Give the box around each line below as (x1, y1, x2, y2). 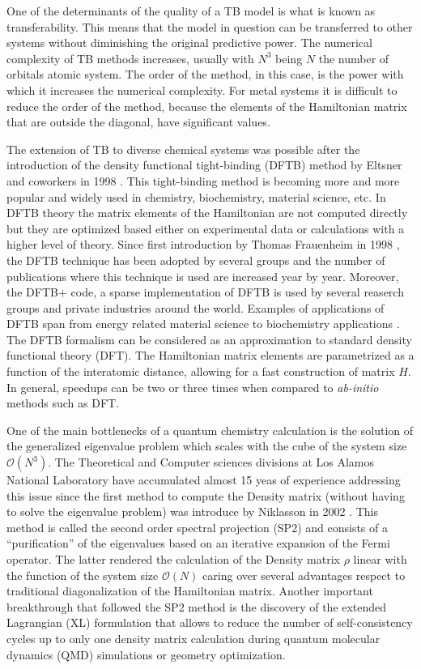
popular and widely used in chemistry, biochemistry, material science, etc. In (6, 188, 386, 205)
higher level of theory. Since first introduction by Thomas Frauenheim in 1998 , (6, 236, 400, 253)
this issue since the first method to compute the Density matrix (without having (6, 487, 405, 504)
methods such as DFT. (6, 394, 120, 411)
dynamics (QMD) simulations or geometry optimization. (6, 646, 286, 663)
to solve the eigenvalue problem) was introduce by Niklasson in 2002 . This (6, 503, 378, 520)
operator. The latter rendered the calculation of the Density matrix (6, 551, 340, 567)
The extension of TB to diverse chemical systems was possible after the (6, 140, 360, 157)
